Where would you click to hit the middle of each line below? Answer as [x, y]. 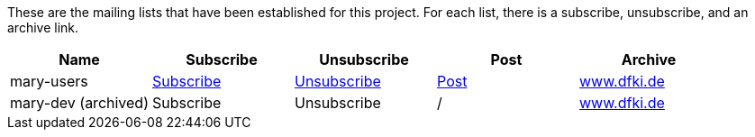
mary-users [49, 81]
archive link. [43, 27]
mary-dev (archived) [79, 103]
